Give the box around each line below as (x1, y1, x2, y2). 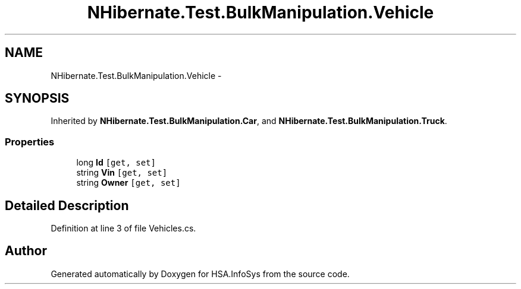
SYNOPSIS (5, 91, 70, 106)
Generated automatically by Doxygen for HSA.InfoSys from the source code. (51, 268, 350, 279)
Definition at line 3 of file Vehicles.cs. (51, 223, 196, 234)
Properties (5, 135, 55, 148)
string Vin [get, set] (76, 167, 168, 178)
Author (5, 243, 47, 259)
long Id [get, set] (76, 157, 156, 168)
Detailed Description (5, 198, 129, 213)
